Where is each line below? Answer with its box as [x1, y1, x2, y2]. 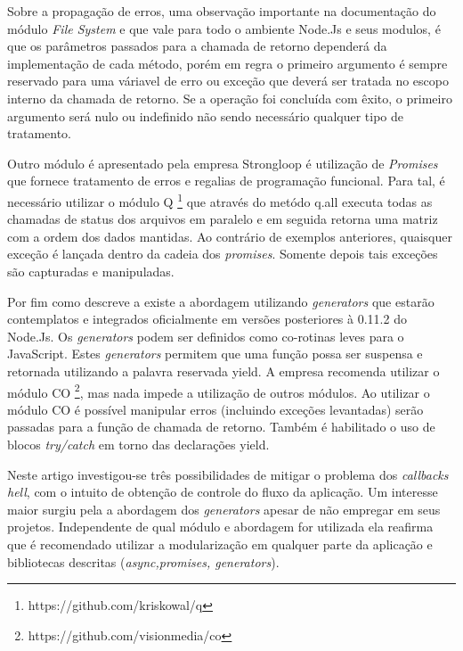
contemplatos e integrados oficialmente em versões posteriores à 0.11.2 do [7, 309, 407, 328]
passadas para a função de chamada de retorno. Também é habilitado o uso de [7, 417, 435, 436]
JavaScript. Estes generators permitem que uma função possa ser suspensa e [7, 344, 423, 363]
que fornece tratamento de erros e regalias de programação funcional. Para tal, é [7, 171, 445, 190]
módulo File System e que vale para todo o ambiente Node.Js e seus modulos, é [7, 19, 441, 37]
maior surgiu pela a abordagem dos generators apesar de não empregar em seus [7, 499, 441, 518]
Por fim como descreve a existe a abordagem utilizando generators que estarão [7, 292, 435, 310]
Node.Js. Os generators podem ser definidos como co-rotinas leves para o [7, 326, 404, 345]
